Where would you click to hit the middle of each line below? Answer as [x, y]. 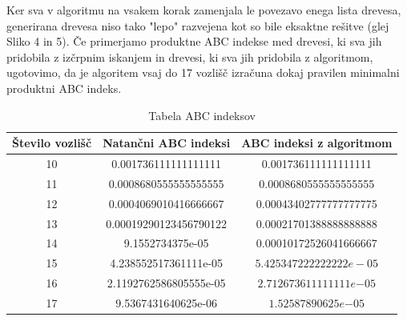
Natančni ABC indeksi [167, 143]
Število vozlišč [52, 143]
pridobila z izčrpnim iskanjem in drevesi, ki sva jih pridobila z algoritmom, [190, 56]
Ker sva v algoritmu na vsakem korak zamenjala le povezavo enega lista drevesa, [204, 10]
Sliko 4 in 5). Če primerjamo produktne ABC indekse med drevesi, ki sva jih [194, 41]
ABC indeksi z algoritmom [317, 143]
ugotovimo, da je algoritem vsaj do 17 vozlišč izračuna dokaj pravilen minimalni [203, 72]
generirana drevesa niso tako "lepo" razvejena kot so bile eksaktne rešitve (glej [198, 25]
